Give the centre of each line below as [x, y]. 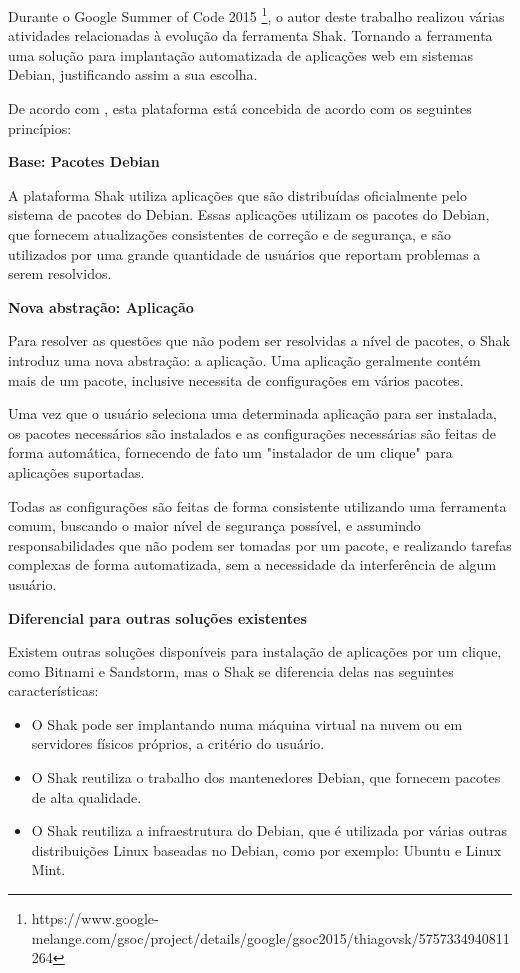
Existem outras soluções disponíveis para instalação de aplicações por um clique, [255, 651]
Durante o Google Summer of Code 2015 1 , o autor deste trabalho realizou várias [256, 14]
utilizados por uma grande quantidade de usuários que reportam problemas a [244, 253]
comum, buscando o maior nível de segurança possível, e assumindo [214, 525]
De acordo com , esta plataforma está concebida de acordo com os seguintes [240, 108]
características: [53, 690]
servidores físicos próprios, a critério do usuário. [178, 743]
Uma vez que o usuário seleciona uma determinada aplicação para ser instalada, [252, 413]
